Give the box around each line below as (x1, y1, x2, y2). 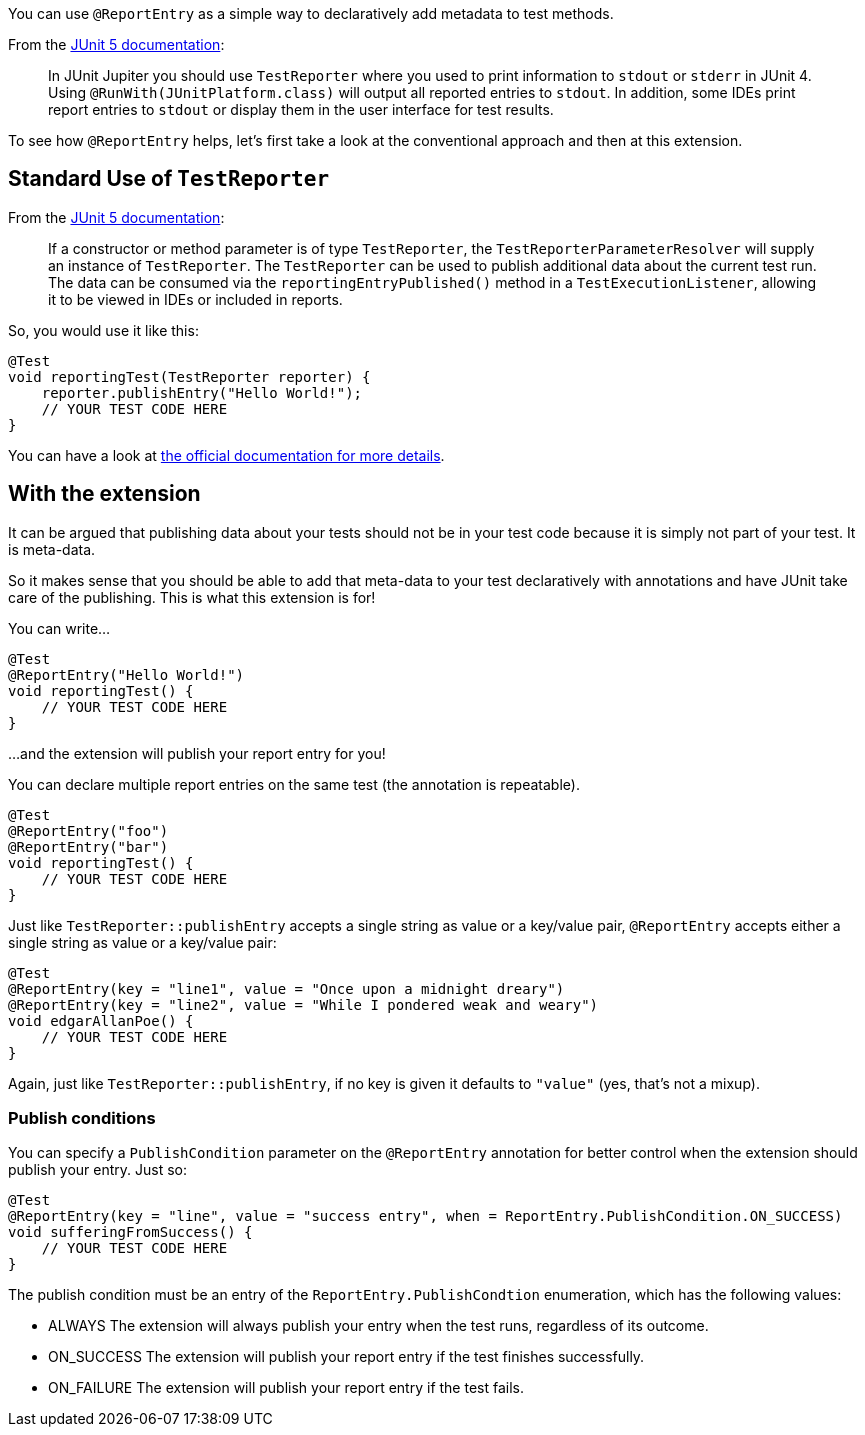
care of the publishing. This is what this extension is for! (8, 588, 376, 606)
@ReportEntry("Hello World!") (8, 666, 245, 683)
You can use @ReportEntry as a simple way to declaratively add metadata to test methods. (8, 5, 614, 22)
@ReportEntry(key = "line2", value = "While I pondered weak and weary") (8, 996, 599, 1013)
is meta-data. (8, 540, 96, 558)
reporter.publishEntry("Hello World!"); (41, 384, 363, 401)
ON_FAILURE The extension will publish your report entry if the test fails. (48, 1379, 524, 1397)
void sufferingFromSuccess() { (8, 1224, 253, 1241)
